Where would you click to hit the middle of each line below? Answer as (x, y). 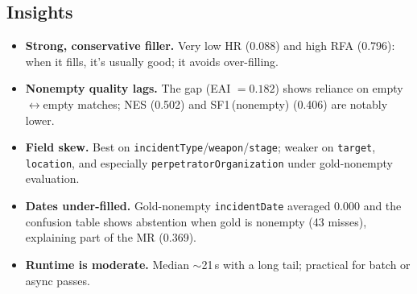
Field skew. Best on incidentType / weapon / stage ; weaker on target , (200, 147)
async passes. (58, 280)
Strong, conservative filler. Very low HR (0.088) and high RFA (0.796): (210, 46)
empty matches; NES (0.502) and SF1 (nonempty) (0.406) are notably (215, 104)
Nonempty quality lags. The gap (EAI (128, 88)
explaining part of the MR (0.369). (111, 237)
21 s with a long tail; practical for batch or (306, 264)
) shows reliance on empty (339, 88)
